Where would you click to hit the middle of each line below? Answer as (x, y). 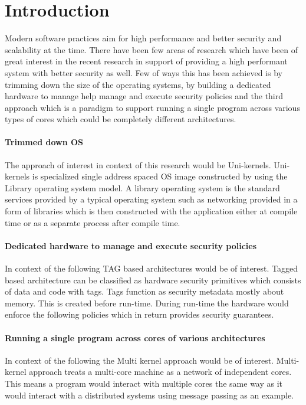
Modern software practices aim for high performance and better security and (143, 38)
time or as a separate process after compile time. (93, 222)
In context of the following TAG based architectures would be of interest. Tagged (152, 268)
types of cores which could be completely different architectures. (121, 119)
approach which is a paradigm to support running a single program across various (152, 107)
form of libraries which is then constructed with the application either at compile (151, 211)
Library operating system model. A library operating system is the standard (142, 187)
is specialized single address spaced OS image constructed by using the (160, 176)
